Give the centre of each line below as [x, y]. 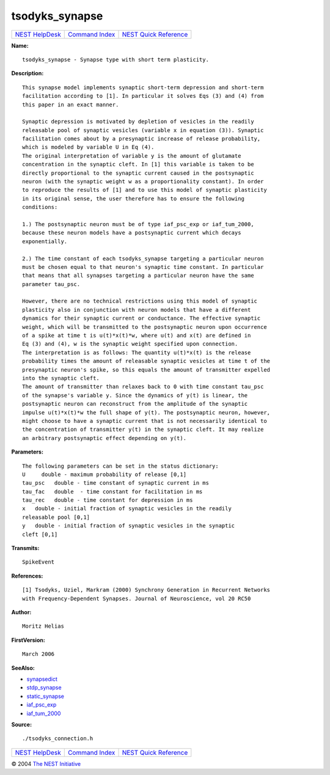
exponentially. [45, 241]
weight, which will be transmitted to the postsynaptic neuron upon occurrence [145, 327]
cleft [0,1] [40, 534]
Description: [28, 73]
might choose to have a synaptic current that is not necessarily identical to [145, 421]
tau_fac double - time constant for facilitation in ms [112, 491]
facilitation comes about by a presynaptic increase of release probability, [141, 139]
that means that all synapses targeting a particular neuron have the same [138, 276]
